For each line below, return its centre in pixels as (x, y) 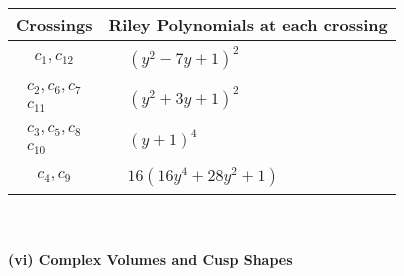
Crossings (54, 24)
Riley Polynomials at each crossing (248, 24)
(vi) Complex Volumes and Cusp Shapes (150, 259)
